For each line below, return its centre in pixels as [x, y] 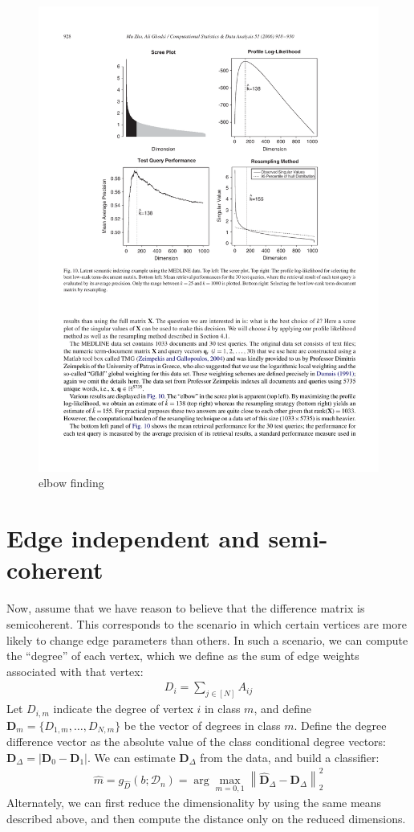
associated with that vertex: [75, 671]
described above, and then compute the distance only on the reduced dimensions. [206, 819]
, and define [282, 709]
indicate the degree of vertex [123, 709]
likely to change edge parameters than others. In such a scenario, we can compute [207, 639]
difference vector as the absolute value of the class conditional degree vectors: [196, 742]
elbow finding [71, 483]
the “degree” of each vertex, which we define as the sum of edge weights [183, 656]
